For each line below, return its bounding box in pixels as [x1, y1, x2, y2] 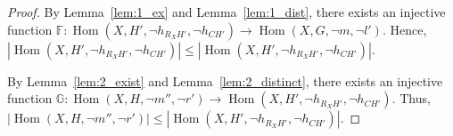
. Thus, [391, 89, 431, 108]
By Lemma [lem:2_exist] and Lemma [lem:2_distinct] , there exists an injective [7, 71, 443, 90]
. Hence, [382, 20, 427, 38]
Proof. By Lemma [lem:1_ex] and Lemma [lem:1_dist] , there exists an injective [7, 3, 446, 20]
